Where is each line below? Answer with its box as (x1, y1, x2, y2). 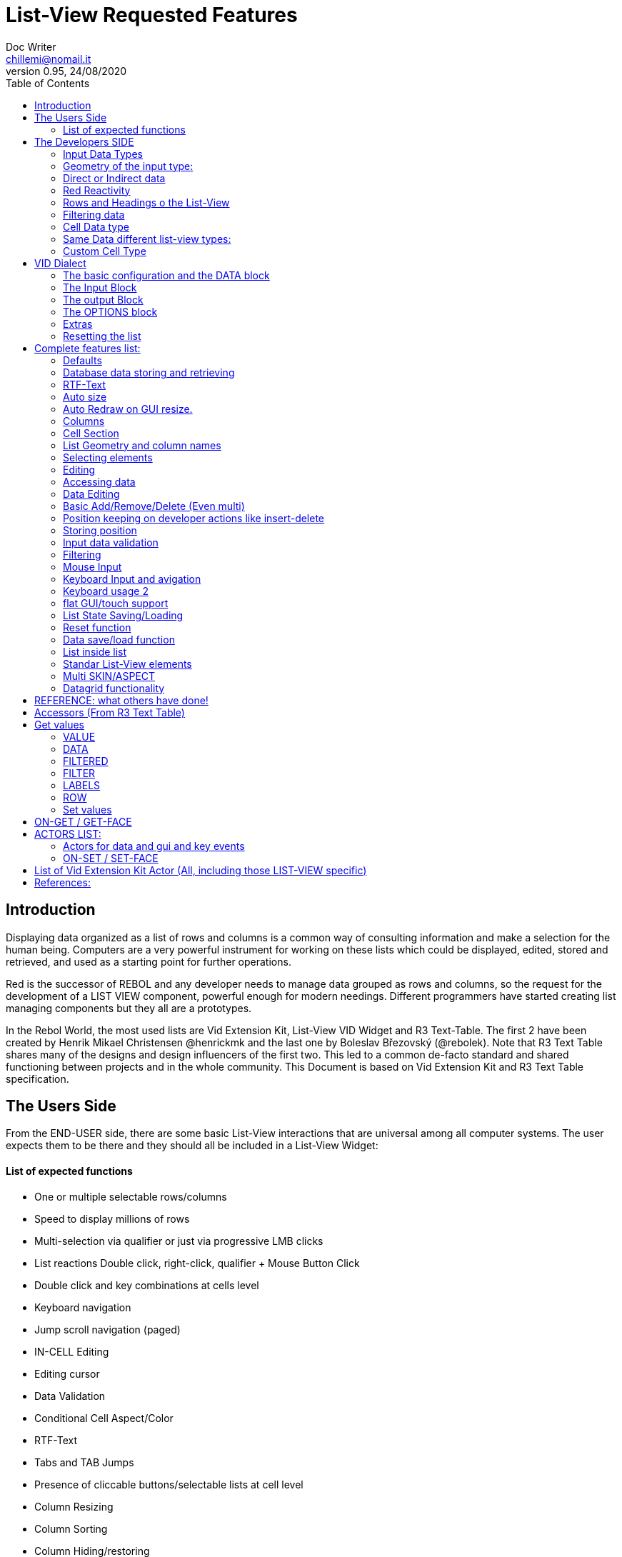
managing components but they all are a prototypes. (6, 1001, 252, 1014)
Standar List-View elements (63, 657, 192, 670)
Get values (34, 718, 85, 731)
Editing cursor (34, 1367, 100, 1380)
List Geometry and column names (63, 439, 221, 451)
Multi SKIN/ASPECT (63, 669, 156, 682)
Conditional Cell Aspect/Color (34, 1411, 174, 1424)
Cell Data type (63, 220, 129, 233)
